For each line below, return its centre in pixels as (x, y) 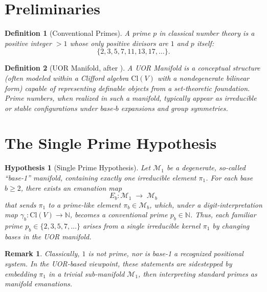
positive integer (28, 43)
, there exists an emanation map (71, 187)
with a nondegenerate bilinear (203, 77)
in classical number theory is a (207, 33)
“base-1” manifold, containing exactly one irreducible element (101, 177)
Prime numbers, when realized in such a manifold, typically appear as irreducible (131, 98)
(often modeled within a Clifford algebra (67, 77)
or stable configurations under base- (60, 108)
